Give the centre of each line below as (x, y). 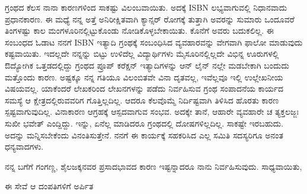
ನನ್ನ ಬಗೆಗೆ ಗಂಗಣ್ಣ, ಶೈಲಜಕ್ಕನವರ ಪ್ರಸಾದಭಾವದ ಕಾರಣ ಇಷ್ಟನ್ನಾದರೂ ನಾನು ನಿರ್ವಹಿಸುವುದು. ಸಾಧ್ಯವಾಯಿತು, (153, 166)
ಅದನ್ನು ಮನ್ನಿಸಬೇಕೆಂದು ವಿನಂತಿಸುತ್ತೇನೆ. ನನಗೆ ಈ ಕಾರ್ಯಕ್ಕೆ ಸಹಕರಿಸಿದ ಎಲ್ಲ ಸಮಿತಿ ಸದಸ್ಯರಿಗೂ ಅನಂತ (144, 135)
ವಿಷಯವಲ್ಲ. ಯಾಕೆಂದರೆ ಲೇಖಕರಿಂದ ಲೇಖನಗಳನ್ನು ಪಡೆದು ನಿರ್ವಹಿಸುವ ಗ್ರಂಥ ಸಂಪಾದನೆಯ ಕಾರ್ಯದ (144, 88)
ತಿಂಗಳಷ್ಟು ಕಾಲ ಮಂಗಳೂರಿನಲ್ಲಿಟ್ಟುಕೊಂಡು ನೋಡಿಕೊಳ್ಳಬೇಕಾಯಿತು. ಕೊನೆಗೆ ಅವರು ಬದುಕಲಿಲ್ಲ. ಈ (139, 30)
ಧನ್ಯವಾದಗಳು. (24, 146)
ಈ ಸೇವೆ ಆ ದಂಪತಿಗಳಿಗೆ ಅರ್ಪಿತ (49, 186)
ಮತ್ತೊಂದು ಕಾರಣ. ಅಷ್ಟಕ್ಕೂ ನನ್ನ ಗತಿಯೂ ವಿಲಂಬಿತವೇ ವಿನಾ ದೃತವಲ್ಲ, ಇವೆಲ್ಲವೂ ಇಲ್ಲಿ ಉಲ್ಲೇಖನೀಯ (144, 77)
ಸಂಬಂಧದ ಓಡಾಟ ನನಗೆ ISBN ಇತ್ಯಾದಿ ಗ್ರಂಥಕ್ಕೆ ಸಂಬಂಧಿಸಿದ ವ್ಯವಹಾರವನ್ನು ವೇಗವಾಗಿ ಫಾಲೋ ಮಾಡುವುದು (154, 42)
